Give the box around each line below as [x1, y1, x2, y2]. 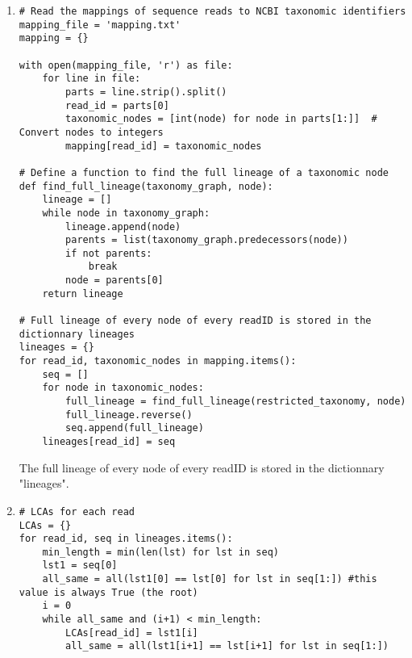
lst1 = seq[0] [42, 560, 118, 572]
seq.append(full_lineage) [65, 422, 204, 434]
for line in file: [42, 73, 141, 85]
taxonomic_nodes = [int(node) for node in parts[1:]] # [65, 113, 377, 125]
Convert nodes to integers [19, 126, 164, 138]
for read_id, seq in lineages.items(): [19, 533, 233, 545]
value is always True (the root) [19, 586, 198, 598]
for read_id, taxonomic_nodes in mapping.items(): [19, 355, 297, 367]
